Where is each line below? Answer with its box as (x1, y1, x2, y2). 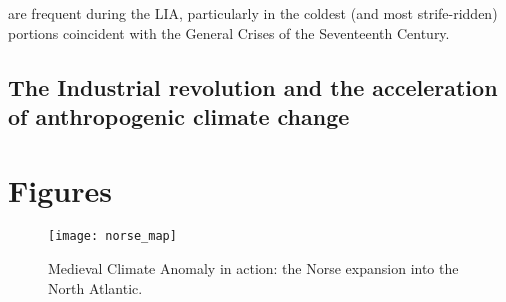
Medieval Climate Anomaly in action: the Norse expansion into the (48, 258, 459, 279)
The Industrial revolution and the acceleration (8, 71, 498, 102)
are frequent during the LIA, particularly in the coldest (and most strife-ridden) (8, 3, 498, 23)
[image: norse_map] (48, 229, 177, 244)
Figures (8, 169, 112, 210)
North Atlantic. (48, 277, 143, 298)
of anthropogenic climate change (8, 100, 350, 131)
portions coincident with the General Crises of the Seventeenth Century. (8, 22, 450, 43)
